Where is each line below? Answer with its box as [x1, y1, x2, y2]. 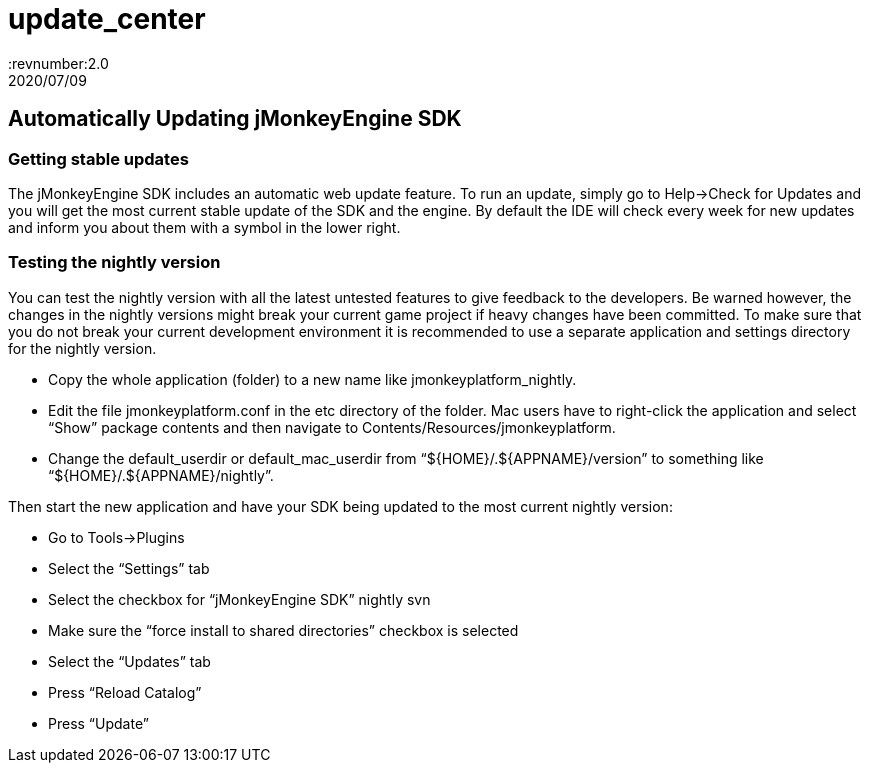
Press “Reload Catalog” [48, 683, 202, 701]
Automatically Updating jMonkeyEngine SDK [8, 106, 462, 132]
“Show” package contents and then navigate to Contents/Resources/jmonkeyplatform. [48, 418, 616, 436]
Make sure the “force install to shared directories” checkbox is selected [48, 621, 519, 639]
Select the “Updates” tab [48, 652, 211, 670]
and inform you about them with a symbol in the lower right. [8, 218, 401, 236]
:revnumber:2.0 [8, 54, 109, 72]
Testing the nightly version [8, 252, 221, 273]
